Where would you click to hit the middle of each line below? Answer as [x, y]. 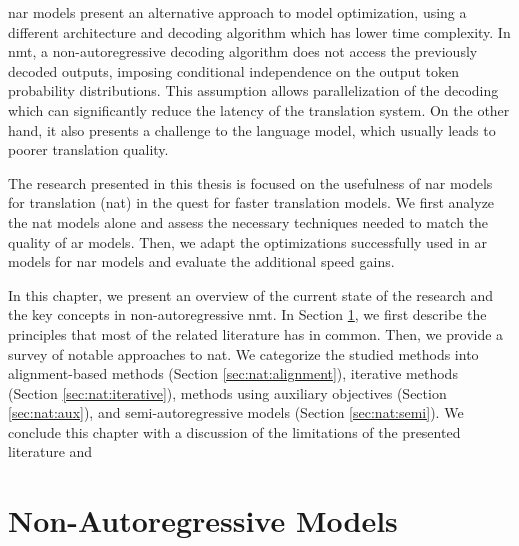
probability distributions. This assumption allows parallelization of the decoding [253, 90]
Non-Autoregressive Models [203, 520]
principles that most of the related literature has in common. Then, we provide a [256, 333]
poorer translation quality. [88, 149]
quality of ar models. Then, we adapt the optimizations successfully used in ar [247, 241]
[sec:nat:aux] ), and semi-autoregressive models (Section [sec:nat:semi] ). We [236, 412]
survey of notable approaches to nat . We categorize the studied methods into [243, 353]
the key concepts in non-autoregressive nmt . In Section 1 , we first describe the [247, 314]
